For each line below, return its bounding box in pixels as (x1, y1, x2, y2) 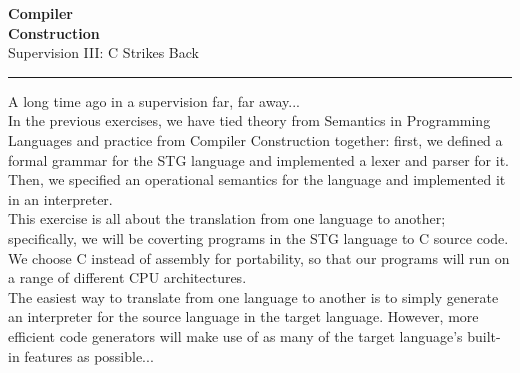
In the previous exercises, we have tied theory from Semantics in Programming (8, 110, 491, 131)
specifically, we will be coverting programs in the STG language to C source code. (8, 227, 509, 248)
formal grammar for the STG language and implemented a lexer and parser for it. (8, 149, 510, 170)
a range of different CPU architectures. (8, 267, 247, 288)
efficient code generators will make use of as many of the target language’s (8, 325, 463, 346)
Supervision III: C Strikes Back (8, 42, 199, 63)
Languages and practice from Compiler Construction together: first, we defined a (8, 129, 503, 150)
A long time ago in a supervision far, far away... (8, 90, 300, 111)
